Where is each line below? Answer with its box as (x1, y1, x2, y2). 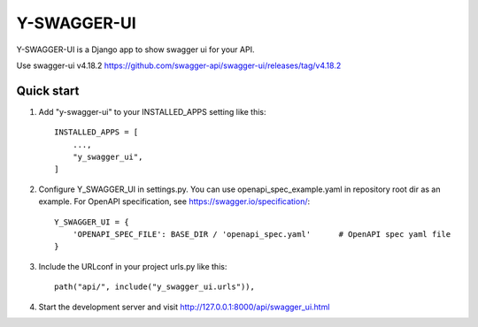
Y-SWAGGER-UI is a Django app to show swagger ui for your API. (16, 44, 255, 55)
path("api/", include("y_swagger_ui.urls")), (54, 282, 256, 292)
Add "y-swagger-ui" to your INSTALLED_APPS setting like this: (38, 106, 266, 117)
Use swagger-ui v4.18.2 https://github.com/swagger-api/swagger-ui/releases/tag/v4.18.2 (16, 60, 342, 71)
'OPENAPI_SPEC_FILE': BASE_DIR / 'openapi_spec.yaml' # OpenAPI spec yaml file (72, 229, 451, 239)
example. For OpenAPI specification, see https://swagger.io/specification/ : (38, 196, 311, 207)
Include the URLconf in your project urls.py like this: (38, 261, 227, 271)
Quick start (16, 83, 80, 98)
